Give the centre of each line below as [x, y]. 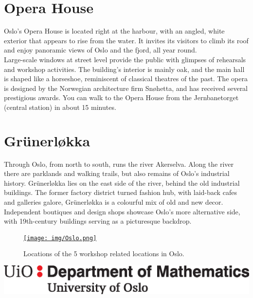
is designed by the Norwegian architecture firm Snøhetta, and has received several [126, 88]
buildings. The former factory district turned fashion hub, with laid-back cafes [120, 192]
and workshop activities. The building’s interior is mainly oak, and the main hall [124, 69]
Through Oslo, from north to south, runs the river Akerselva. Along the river [119, 164]
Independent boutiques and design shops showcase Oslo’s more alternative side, [122, 211]
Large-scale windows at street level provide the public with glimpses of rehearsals [125, 59]
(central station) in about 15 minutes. [60, 107]
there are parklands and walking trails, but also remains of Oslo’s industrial [117, 173]
